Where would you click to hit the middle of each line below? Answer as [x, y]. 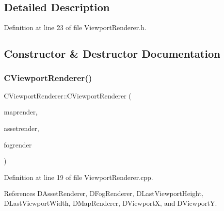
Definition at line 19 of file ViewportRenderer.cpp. [79, 177]
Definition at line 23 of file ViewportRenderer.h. [75, 27]
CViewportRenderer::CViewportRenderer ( [68, 95]
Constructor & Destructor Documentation [112, 54]
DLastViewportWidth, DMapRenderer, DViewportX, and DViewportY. [111, 203]
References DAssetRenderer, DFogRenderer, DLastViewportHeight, [104, 193]
